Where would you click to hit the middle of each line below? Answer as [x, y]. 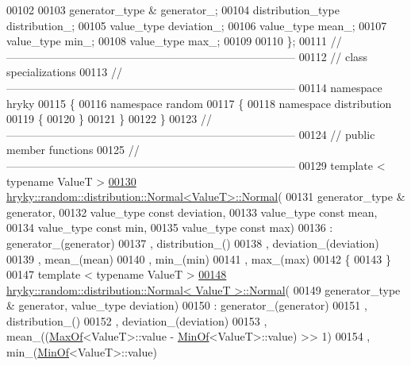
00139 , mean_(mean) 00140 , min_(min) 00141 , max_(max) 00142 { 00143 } [199, 258]
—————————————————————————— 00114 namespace [194, 87]
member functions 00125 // [73, 150]
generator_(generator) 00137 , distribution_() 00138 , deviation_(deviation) [193, 243]
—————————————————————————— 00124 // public [191, 134]
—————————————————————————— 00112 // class [187, 56]
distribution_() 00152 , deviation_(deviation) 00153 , [137, 320]
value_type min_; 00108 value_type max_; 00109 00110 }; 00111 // [174, 41]
